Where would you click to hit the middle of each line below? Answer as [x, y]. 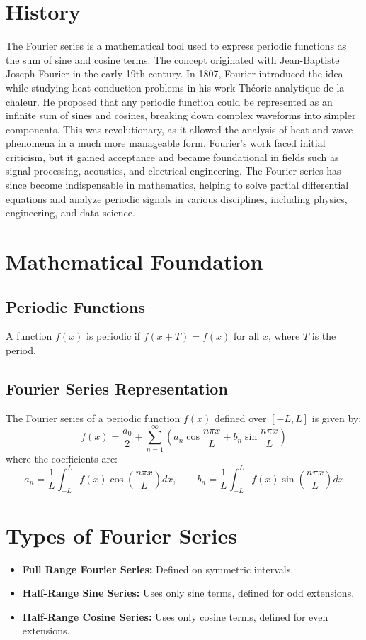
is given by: [337, 418]
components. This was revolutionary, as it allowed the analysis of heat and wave [179, 129]
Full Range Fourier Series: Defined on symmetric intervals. [158, 569]
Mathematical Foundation [135, 261]
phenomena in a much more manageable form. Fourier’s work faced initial [166, 143]
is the [324, 336]
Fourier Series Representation [117, 388]
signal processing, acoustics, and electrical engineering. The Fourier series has [173, 171]
